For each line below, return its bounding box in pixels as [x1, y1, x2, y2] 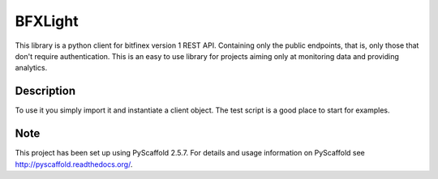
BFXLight [15, 12, 79, 30]
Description [15, 84, 76, 98]
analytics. [15, 63, 48, 73]
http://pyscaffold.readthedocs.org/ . [15, 159, 133, 169]
